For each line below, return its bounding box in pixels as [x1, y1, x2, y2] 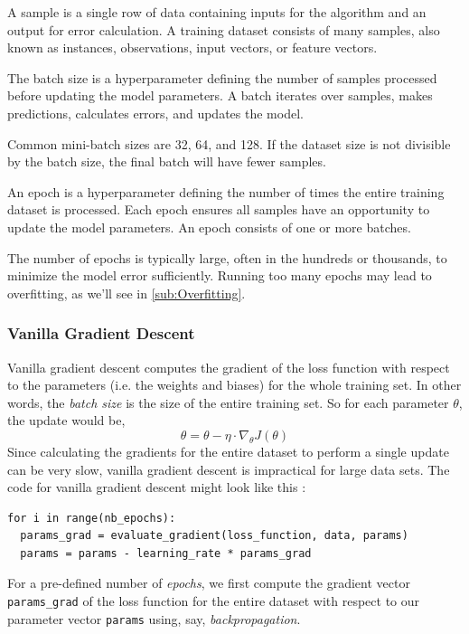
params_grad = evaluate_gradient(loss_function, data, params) [20, 529, 408, 543]
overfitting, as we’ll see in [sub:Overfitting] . [7, 283, 246, 302]
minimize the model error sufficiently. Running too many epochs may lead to [7, 266, 432, 285]
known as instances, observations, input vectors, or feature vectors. [7, 38, 378, 57]
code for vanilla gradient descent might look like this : [7, 478, 306, 497]
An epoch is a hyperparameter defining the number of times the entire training [7, 182, 445, 201]
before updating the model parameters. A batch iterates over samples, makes [7, 86, 433, 105]
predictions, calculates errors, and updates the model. [7, 103, 304, 122]
